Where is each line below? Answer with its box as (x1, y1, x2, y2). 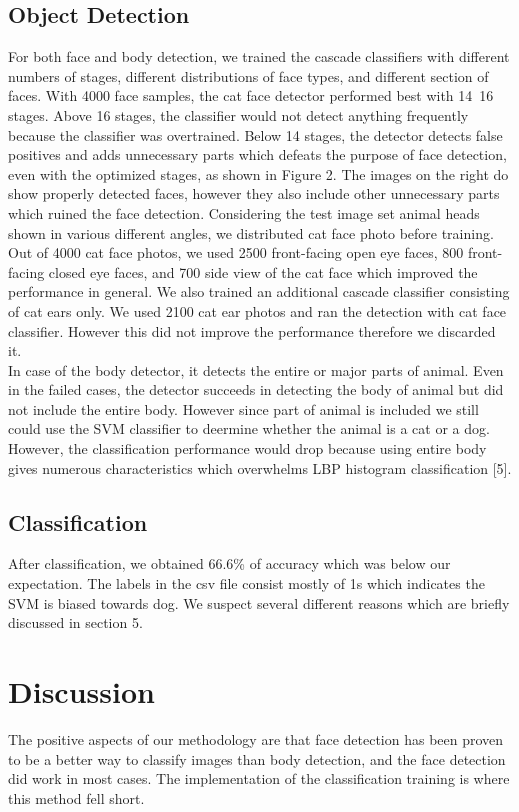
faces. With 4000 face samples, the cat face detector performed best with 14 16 (8, 85, 494, 106)
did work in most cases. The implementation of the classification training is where (8, 768, 510, 789)
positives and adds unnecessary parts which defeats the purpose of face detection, (8, 144, 507, 165)
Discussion (8, 671, 155, 712)
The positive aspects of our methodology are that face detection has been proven (8, 728, 504, 749)
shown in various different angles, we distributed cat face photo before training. (8, 222, 494, 243)
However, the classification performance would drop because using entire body (8, 438, 487, 459)
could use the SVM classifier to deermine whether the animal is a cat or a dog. (8, 418, 490, 439)
